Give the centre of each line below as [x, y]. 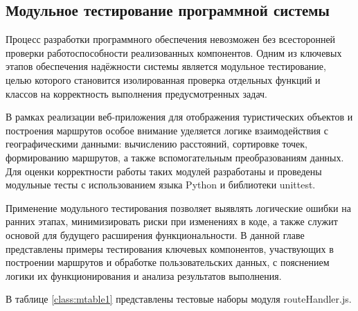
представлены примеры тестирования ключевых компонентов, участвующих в [170, 248]
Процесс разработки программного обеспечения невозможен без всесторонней [171, 39]
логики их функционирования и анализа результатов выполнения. [144, 275]
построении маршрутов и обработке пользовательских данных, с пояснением [168, 262]
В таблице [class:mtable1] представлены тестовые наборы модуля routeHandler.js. [179, 299]
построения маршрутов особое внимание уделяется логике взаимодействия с [167, 130]
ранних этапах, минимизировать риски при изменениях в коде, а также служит [172, 221]
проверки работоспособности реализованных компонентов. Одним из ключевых [174, 52]
